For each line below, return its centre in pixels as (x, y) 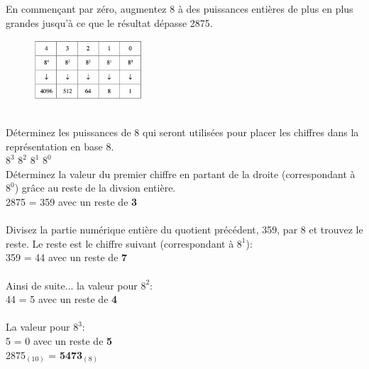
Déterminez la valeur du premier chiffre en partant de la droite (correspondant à (181, 174)
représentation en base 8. (60, 146)
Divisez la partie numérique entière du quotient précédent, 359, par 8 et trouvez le (184, 230)
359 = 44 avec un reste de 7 (67, 257)
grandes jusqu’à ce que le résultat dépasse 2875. (109, 22)
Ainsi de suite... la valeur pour (72, 285)
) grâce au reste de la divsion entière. (95, 188)
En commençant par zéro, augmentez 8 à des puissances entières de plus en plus (180, 9)
